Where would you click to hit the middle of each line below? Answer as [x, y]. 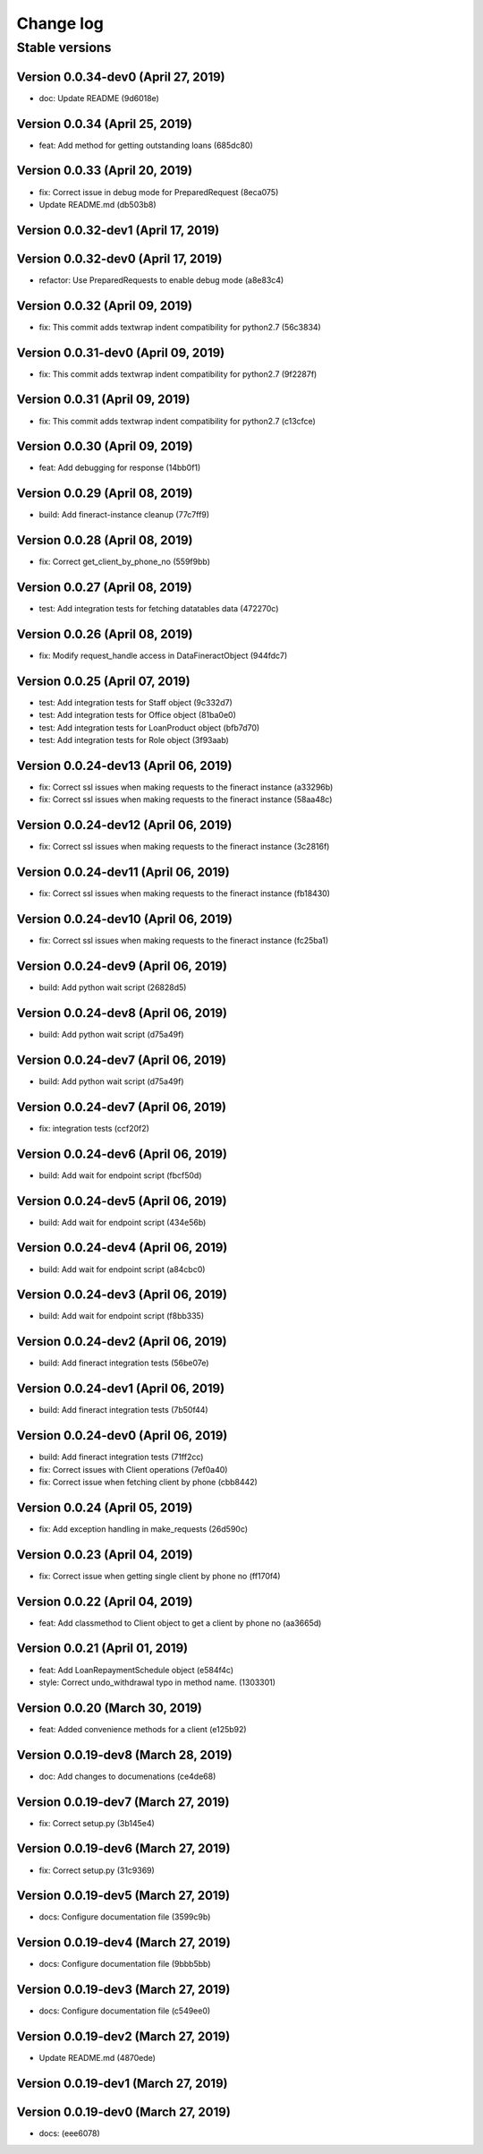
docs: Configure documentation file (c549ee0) [125, 2011]
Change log [60, 23]
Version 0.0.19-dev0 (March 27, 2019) [124, 2112]
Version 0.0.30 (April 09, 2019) [105, 446]
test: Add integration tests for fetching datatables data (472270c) [159, 609]
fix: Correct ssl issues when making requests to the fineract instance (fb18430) [185, 893]
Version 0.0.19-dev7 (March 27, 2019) [123, 1802]
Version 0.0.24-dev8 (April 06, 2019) [122, 1013]
